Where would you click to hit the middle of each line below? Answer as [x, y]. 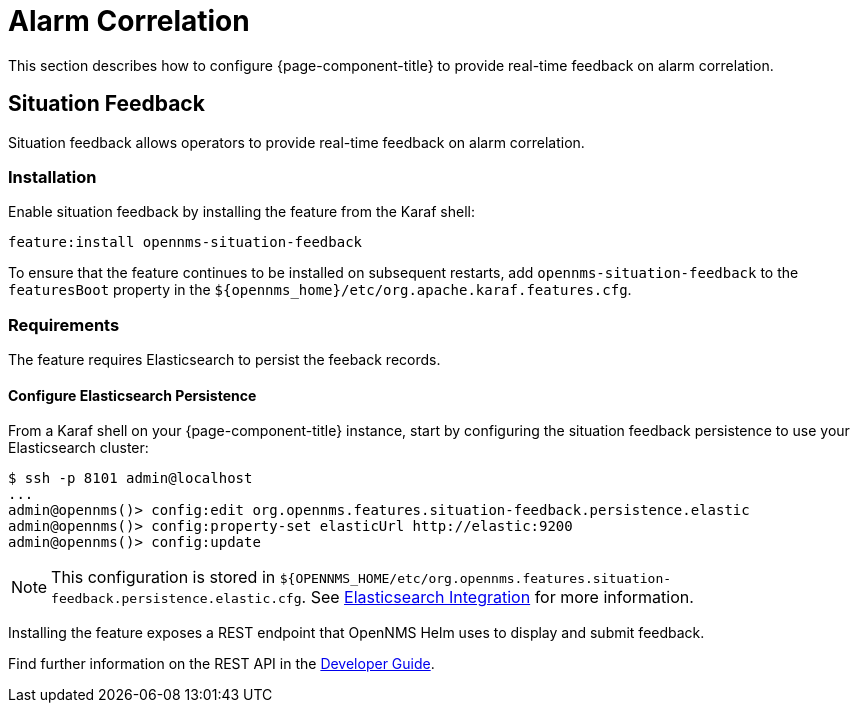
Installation [52, 176]
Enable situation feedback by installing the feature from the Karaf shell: [241, 212]
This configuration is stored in [163, 577]
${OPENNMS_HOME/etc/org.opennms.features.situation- [475, 579]
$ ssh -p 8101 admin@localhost [130, 478]
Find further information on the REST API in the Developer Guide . [221, 664]
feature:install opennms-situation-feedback [185, 242]
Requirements [64, 324]
